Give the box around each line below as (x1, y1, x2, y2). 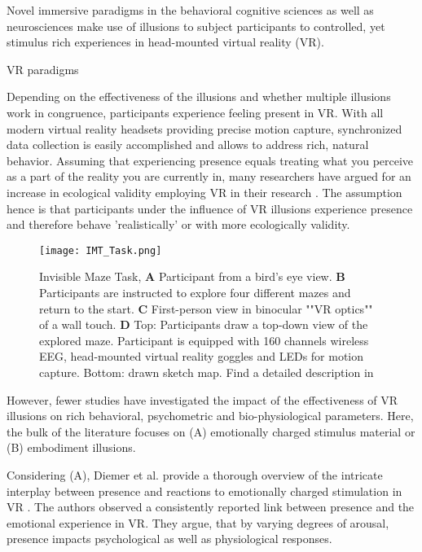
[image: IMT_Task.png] (39, 244, 162, 256)
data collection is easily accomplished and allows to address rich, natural (7, 136, 369, 153)
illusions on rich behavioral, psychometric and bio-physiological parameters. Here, (7, 407, 414, 424)
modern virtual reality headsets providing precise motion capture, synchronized (7, 120, 402, 137)
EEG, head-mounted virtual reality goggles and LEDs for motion (39, 348, 364, 365)
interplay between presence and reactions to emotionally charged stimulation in (7, 482, 402, 499)
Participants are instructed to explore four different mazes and (39, 283, 351, 300)
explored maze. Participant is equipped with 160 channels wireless (39, 331, 369, 348)
